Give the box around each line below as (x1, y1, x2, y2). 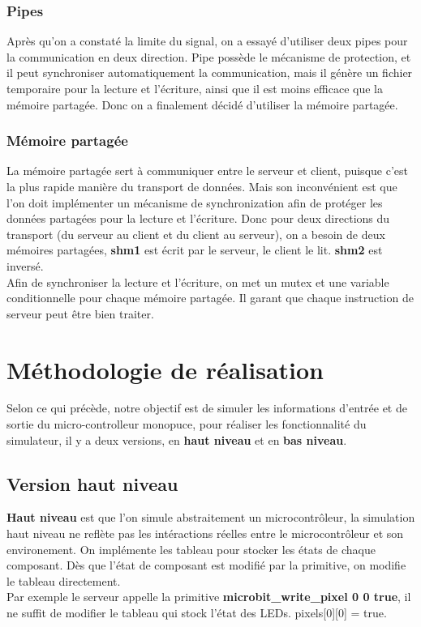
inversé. (6, 257, 44, 274)
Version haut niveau (6, 471, 178, 496)
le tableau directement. (6, 572, 121, 589)
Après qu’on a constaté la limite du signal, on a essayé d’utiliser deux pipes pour (6, 32, 408, 49)
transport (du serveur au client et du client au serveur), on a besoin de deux (6, 225, 385, 242)
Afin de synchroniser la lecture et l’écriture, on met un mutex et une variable (6, 273, 389, 290)
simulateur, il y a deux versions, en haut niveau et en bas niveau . (6, 431, 347, 448)
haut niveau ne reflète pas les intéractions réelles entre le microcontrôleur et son (6, 525, 404, 542)
